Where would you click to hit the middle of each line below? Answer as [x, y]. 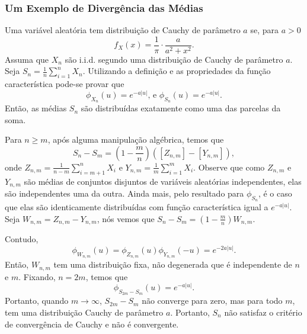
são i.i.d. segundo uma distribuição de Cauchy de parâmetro [174, 59]
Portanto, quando [37, 301]
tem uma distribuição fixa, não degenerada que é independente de [173, 264]
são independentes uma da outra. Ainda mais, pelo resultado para [124, 193]
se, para [264, 30]
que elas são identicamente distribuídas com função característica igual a [137, 207]
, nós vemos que [126, 218]
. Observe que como [229, 167]
